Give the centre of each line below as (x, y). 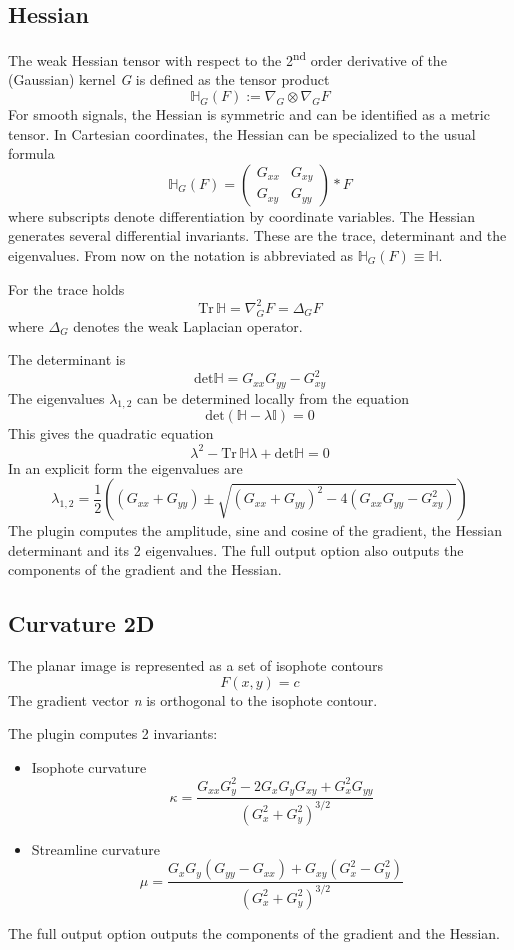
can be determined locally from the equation (272, 397)
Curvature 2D (81, 623)
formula (31, 153)
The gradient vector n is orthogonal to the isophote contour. (193, 699)
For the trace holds (66, 288)
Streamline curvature (95, 848)
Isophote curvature (89, 766)
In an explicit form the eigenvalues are (125, 467)
